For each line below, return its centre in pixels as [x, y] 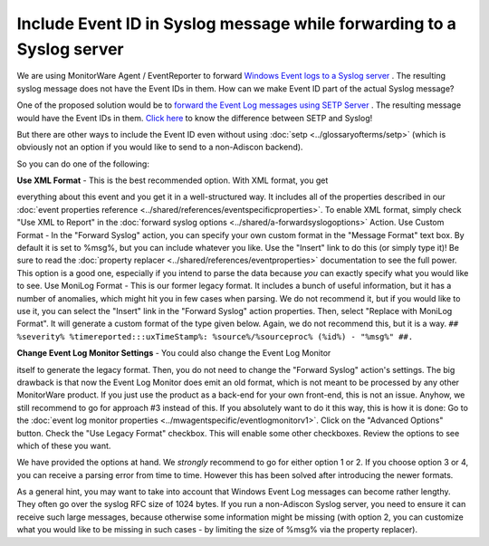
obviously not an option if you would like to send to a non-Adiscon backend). [160, 147]
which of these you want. [64, 445]
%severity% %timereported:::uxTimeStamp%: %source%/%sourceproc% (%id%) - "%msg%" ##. [215, 336]
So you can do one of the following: [83, 164]
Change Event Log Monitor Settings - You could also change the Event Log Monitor [174, 353]
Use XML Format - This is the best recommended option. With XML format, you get [173, 180]
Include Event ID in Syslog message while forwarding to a [237, 24]
